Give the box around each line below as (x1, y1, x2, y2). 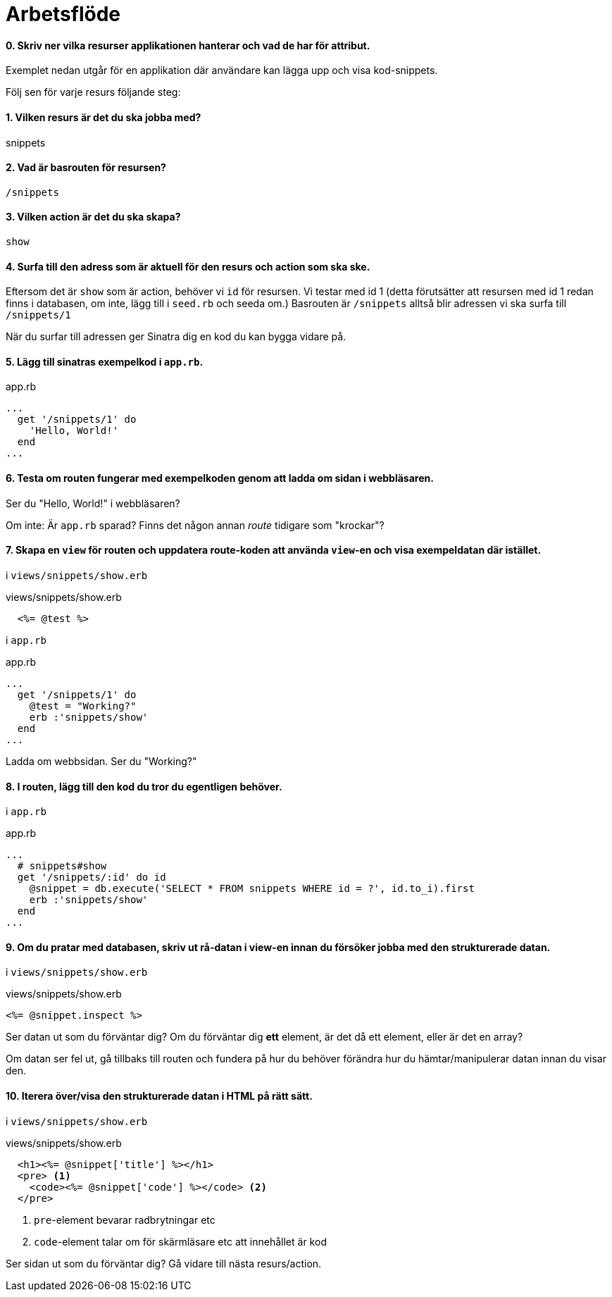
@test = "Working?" (29, 700, 137, 712)
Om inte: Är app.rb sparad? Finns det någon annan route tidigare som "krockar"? (6, 519, 385, 531)
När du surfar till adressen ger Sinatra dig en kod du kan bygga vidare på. (6, 330, 346, 343)
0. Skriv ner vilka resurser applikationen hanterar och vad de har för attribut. (6, 39, 370, 51)
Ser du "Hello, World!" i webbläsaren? (6, 497, 180, 509)
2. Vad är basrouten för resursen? (6, 161, 166, 174)
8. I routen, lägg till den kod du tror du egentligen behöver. (6, 780, 282, 793)
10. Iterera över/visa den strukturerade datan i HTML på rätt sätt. (6, 1089, 313, 1102)
